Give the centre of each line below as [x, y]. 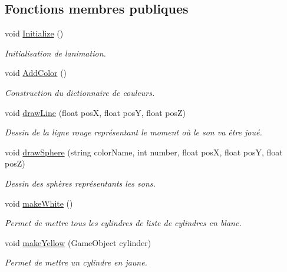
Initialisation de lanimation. [55, 53]
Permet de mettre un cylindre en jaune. [76, 262]
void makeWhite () [39, 203]
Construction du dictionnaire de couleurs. [80, 92]
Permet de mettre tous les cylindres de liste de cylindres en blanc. [123, 223]
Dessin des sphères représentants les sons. [80, 183]
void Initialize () [34, 33]
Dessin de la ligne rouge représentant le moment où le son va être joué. [133, 132]
